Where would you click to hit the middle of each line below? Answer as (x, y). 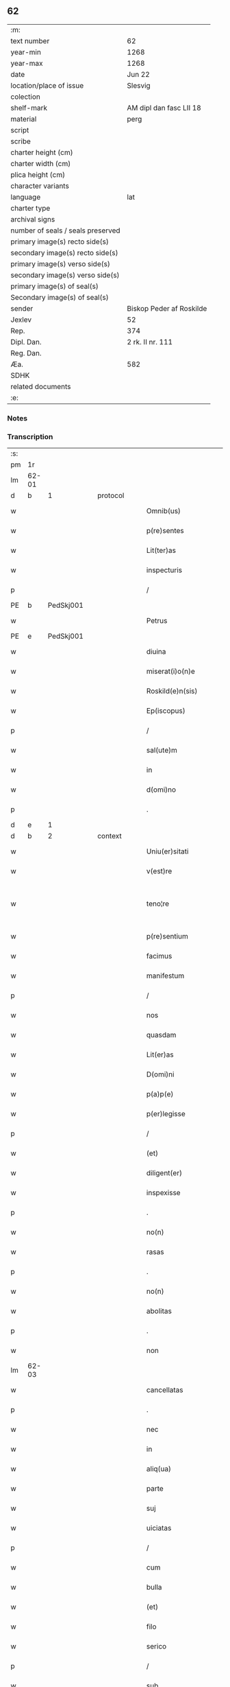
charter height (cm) (42, 152)
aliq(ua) (159, 1469)
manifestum (165, 976)
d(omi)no (161, 790)
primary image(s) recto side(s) (60, 241)
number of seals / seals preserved (66, 231)
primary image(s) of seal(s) (55, 286)
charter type (30, 208)
